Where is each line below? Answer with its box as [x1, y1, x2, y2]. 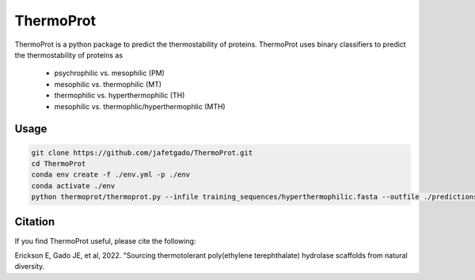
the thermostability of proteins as [14, 50, 123, 59]
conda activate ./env [31, 181, 116, 190]
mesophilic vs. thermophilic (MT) [54, 79, 162, 89]
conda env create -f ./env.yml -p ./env [31, 170, 190, 180]
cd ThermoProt [31, 159, 86, 168]
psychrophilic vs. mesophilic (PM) [54, 68, 165, 78]
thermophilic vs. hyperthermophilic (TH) [54, 91, 185, 100]
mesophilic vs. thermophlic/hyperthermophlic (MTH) [54, 101, 226, 111]
